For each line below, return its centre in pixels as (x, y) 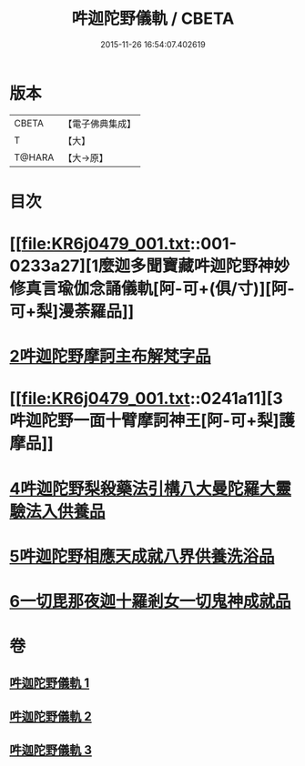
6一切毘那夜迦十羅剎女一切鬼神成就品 (150, 601)
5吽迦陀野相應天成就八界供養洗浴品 (142, 556)
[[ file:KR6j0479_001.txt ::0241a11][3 (147, 399)
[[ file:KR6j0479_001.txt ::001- (123, 244)
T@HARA (34, 157)
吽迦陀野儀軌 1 (50, 683)
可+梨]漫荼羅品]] (72, 312)
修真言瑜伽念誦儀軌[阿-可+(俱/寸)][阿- (152, 289)
